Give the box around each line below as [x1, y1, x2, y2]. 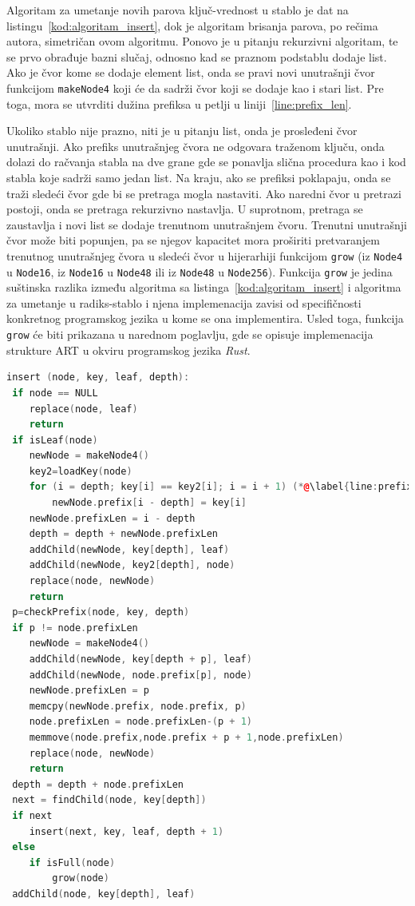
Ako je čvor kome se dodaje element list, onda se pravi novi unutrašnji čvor [6, 64, 375, 81]
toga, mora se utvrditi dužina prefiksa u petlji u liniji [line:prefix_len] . [6, 95, 352, 112]
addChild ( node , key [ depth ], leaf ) [12, 888, 196, 900]
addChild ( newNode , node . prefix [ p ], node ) [29, 669, 252, 681]
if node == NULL [12, 387, 98, 399]
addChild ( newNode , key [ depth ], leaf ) [29, 543, 230, 555]
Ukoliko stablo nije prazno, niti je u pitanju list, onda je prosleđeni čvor [6, 122, 358, 139]
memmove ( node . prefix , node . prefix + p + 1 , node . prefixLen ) [29, 731, 344, 743]
